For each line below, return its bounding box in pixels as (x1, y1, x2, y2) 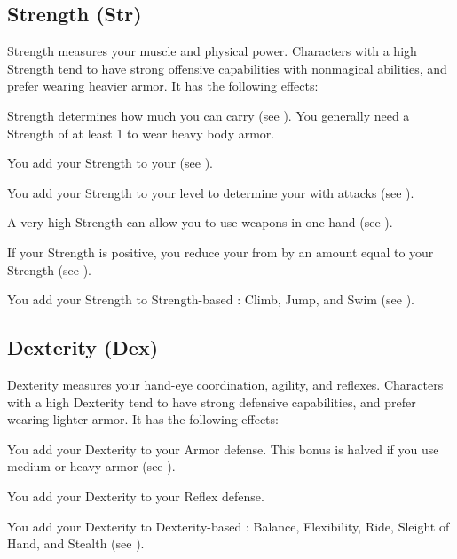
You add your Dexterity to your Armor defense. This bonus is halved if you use (7, 439, 439, 458)
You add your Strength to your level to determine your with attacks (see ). (7, 183, 414, 201)
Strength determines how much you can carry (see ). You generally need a (7, 106, 410, 124)
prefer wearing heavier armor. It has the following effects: (7, 76, 319, 95)
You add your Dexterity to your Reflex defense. (7, 486, 264, 505)
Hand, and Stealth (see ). (7, 534, 145, 553)
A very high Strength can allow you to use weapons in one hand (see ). (7, 213, 393, 232)
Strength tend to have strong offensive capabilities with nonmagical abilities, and (7, 59, 447, 77)
